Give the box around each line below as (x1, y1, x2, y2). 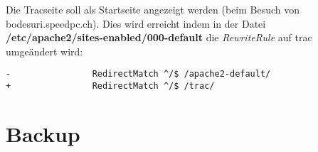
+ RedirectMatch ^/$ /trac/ (6, 81, 215, 92)
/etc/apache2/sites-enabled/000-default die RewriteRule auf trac (6, 30, 312, 45)
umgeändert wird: (6, 43, 83, 58)
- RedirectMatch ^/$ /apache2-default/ (6, 69, 271, 80)
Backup (6, 119, 80, 148)
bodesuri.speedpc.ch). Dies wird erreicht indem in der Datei (6, 16, 266, 31)
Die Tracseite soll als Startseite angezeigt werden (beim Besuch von (6, 2, 300, 16)
